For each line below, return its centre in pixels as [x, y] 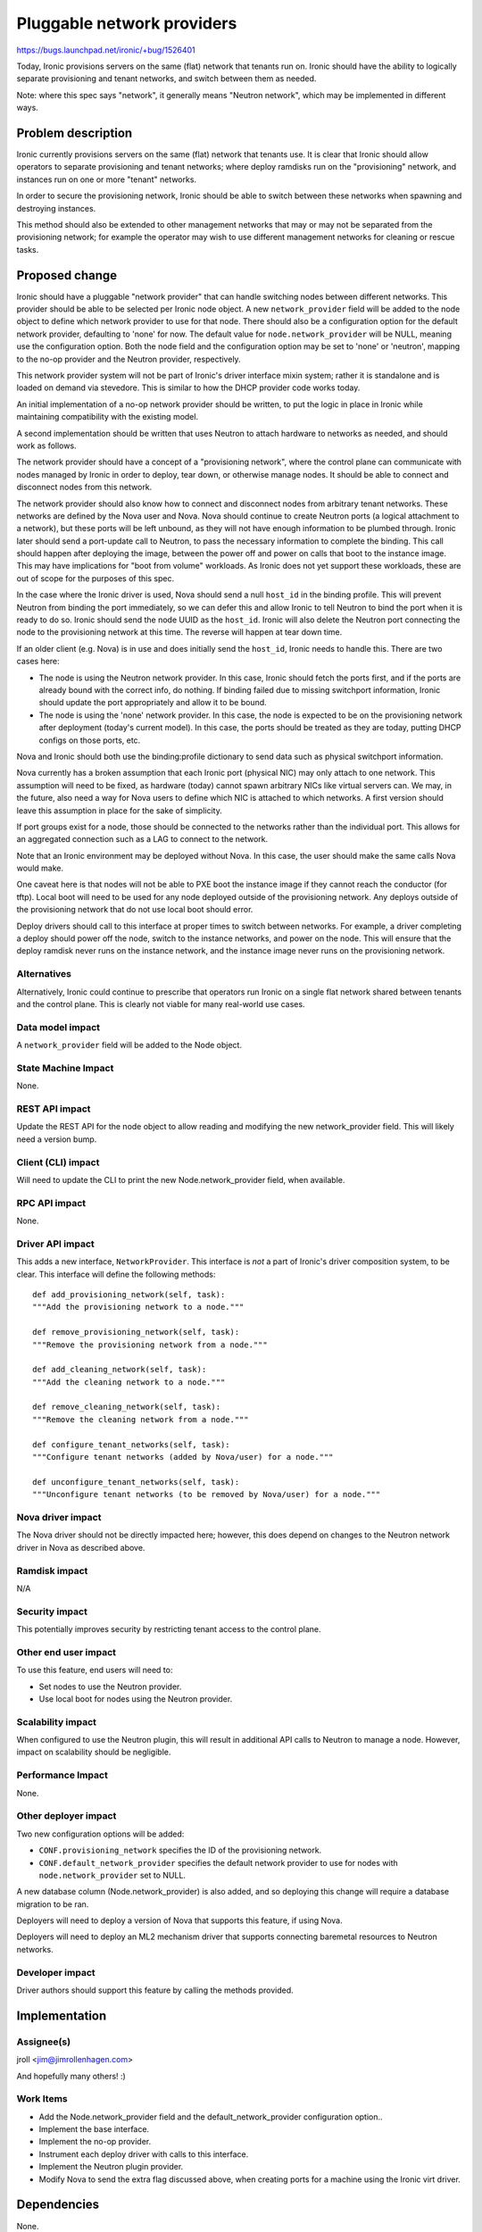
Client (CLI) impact [58, 1162]
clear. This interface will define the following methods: [116, 1274]
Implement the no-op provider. [95, 2142]
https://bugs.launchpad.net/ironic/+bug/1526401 [106, 50]
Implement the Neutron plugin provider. [111, 2167]
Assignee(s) [44, 2042]
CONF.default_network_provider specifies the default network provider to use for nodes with [219, 1862]
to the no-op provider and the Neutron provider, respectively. [129, 359]
